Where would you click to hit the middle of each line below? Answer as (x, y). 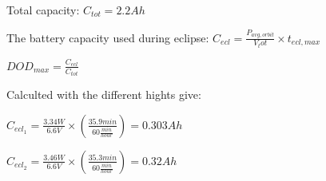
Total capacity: (43, 10)
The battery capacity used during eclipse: (108, 37)
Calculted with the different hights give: (104, 94)
